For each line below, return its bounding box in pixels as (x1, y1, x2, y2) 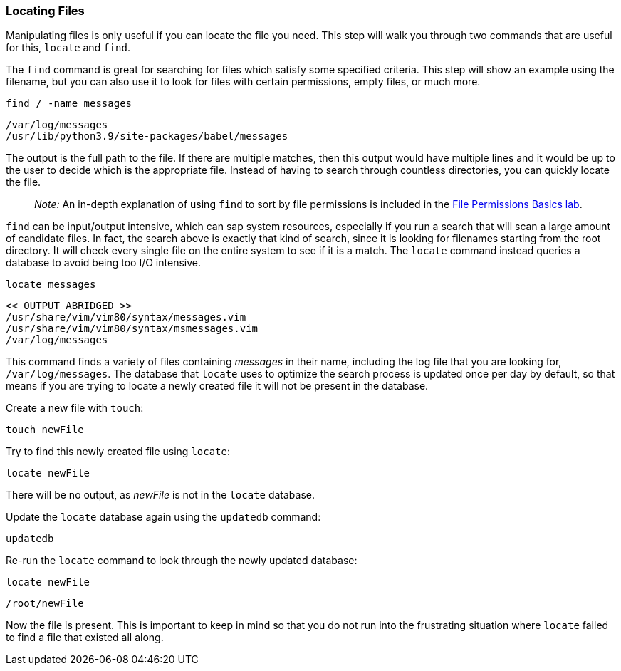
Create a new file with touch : (6, 402, 144, 415)
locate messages (6, 279, 96, 291)
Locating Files (6, 4, 85, 18)
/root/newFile (6, 598, 84, 610)
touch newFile (6, 424, 84, 436)
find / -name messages (6, 98, 132, 110)
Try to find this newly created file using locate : (6, 445, 230, 458)
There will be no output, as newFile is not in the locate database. (6, 489, 315, 501)
